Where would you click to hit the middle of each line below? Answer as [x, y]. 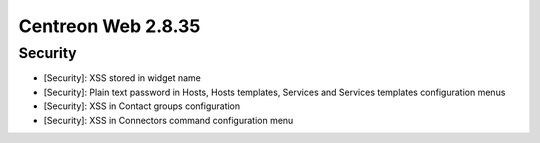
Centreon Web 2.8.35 [109, 26]
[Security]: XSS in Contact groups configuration [142, 106]
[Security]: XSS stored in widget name [122, 78]
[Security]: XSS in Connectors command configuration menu [168, 120]
